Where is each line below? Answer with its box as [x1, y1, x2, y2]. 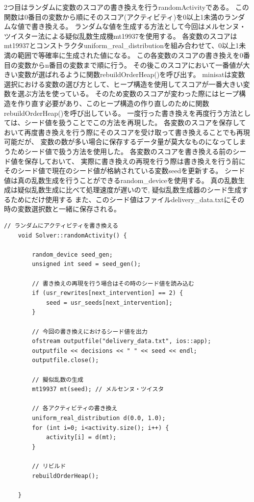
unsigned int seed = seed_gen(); [32, 261, 141, 268]
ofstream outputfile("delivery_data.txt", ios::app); [32, 338, 211, 345]
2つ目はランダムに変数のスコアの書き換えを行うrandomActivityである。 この [4, 2, 249, 12]
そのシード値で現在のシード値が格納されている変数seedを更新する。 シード [4, 165, 245, 176]
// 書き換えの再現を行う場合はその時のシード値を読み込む [32, 280, 194, 287]
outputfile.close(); [32, 357, 99, 364]
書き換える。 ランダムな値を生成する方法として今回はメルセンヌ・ [31, 21, 246, 31]
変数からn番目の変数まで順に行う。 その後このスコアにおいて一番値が [17, 59, 243, 70]
